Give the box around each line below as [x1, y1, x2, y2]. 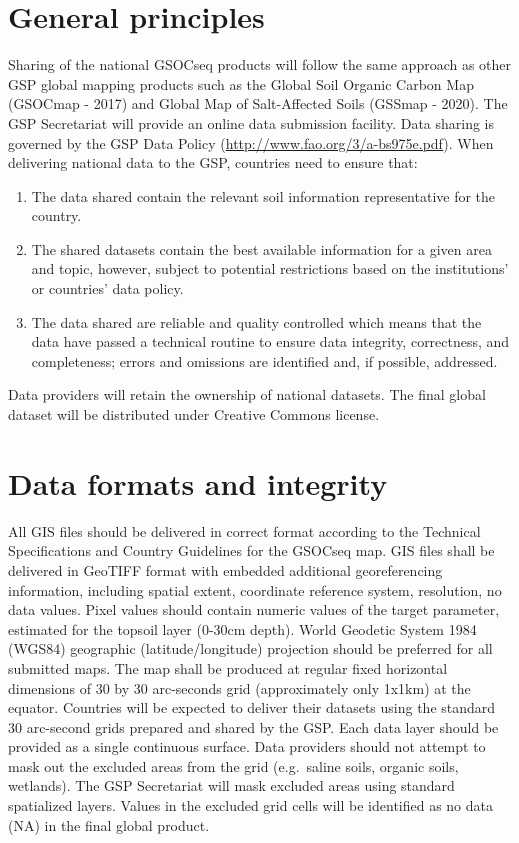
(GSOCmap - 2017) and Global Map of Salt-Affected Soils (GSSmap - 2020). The [8, 93, 508, 114]
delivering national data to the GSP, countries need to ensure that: [8, 152, 418, 173]
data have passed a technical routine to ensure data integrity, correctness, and [31, 331, 510, 352]
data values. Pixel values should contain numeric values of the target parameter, [8, 599, 500, 620]
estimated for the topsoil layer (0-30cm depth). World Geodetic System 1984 [8, 618, 477, 639]
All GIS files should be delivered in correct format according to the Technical [8, 520, 481, 541]
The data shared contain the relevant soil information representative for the [31, 185, 496, 206]
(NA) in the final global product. [8, 814, 210, 835]
